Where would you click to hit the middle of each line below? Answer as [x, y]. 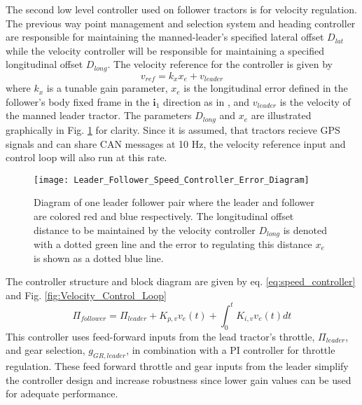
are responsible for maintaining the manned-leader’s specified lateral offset [165, 37]
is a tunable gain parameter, [107, 88]
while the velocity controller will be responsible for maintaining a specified [165, 50]
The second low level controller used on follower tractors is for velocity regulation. [181, 9]
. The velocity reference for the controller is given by [220, 64]
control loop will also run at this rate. [86, 157]
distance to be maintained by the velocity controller [145, 229]
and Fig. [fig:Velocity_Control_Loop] [86, 295]
